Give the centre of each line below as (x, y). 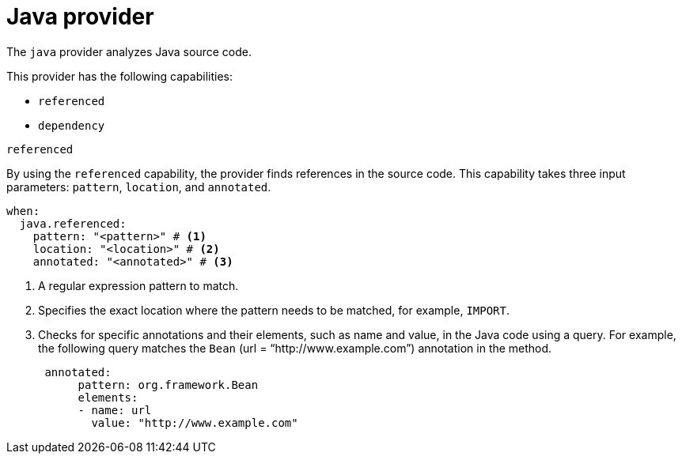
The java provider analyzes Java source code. (129, 51)
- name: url (115, 410)
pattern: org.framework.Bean (168, 385)
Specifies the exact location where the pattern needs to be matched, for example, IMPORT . (274, 310)
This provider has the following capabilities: (119, 76)
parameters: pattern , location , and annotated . (139, 187)
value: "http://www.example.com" (195, 422)
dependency (72, 125)
